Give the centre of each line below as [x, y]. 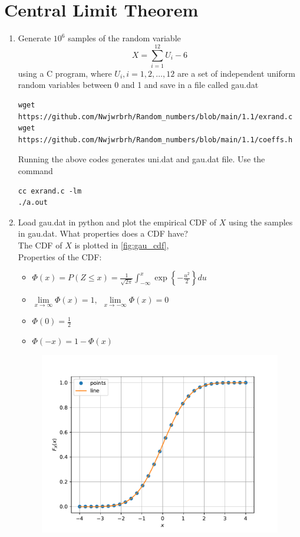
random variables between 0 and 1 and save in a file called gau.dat [138, 85]
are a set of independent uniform [236, 73]
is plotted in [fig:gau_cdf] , [122, 245]
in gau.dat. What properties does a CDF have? [103, 233]
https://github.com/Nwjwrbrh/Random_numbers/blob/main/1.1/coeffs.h [155, 140]
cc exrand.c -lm [50, 191]
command [35, 171]
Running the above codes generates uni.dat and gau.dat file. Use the [141, 159]
